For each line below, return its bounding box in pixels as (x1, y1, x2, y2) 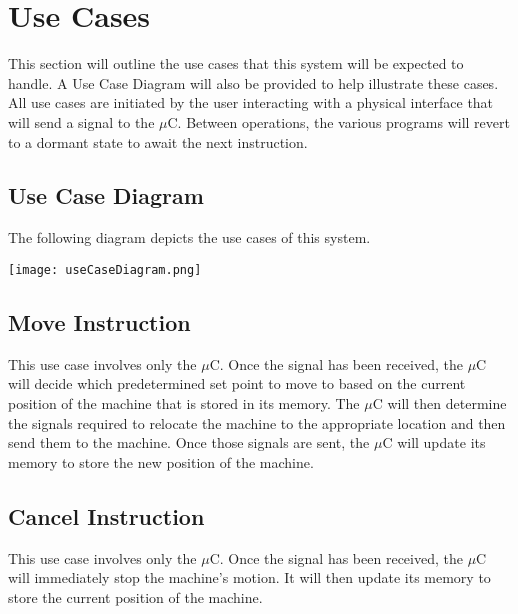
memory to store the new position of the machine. (8, 451, 314, 472)
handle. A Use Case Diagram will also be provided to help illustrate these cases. (8, 72, 499, 93)
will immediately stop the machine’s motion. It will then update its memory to (8, 567, 491, 588)
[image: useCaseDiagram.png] (8, 262, 202, 277)
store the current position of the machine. (8, 586, 263, 607)
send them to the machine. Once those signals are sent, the (8, 432, 370, 453)
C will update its (382, 432, 486, 453)
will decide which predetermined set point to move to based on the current (8, 373, 466, 394)
